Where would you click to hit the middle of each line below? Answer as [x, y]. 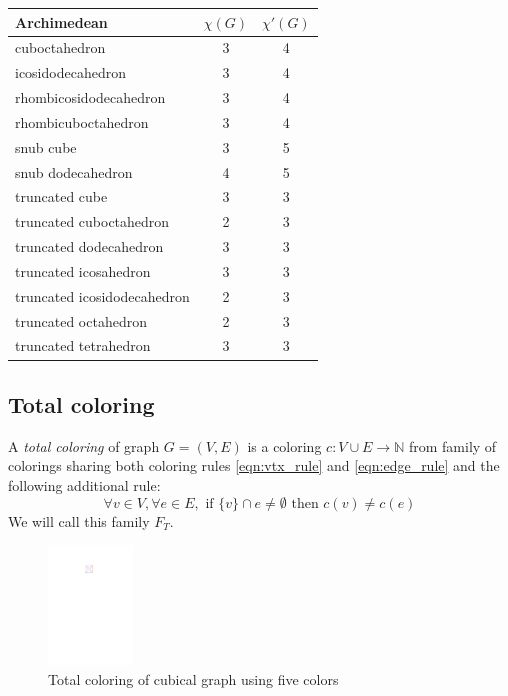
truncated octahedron [81, 320]
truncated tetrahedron [83, 345]
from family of [452, 445]
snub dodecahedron [74, 171]
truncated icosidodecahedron [102, 295]
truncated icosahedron [83, 270]
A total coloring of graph [84, 445]
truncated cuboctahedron [92, 221]
